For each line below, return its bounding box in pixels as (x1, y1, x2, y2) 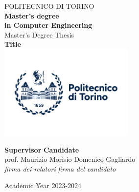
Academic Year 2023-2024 (4, 180, 82, 190)
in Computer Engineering (4, 20, 93, 30)
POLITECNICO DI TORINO (4, 1, 94, 11)
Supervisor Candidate (4, 144, 79, 154)
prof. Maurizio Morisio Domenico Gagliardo (4, 154, 136, 164)
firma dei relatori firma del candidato (4, 163, 116, 173)
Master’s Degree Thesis (4, 29, 74, 39)
